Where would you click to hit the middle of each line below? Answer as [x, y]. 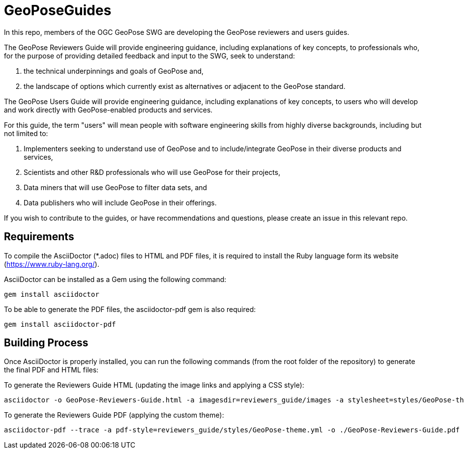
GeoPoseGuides [58, 10]
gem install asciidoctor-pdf [60, 324]
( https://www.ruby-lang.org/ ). [52, 264]
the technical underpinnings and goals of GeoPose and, [114, 71]
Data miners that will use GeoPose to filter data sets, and [116, 187]
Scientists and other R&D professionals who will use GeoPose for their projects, [152, 172]
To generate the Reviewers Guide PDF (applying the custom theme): [114, 415]
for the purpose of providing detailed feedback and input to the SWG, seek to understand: [149, 56]
